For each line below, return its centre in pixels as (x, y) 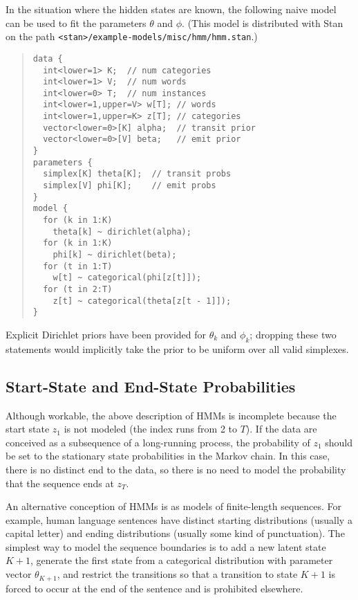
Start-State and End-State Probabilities (151, 386)
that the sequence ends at (60, 483)
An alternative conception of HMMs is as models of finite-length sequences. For (174, 506)
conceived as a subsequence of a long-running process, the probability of (158, 442)
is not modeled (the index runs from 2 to (150, 429)
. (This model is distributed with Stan (263, 22)
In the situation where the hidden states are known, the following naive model (171, 9)
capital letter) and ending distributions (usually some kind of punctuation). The (175, 533)
